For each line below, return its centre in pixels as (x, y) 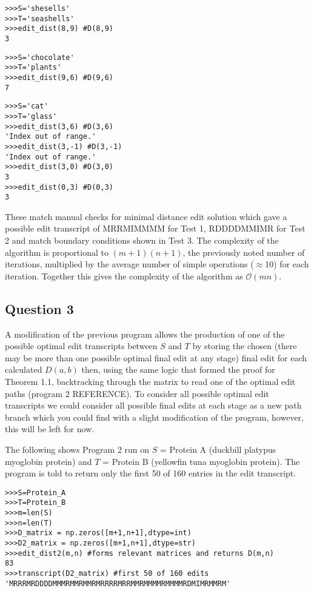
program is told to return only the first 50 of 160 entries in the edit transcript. (151, 473)
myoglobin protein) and (48, 461)
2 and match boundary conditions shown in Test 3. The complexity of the (142, 240)
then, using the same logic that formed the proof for (178, 369)
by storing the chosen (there (245, 346)
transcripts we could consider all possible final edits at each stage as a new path (153, 405)
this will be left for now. (50, 429)
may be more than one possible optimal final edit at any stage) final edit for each (156, 357)
